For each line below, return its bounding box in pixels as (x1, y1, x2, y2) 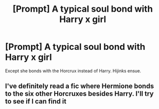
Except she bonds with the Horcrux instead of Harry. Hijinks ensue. (5, 67, 141, 74)
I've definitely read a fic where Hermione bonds (5, 82, 154, 90)
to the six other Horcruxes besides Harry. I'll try (5, 89, 154, 98)
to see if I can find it (5, 97, 66, 106)
